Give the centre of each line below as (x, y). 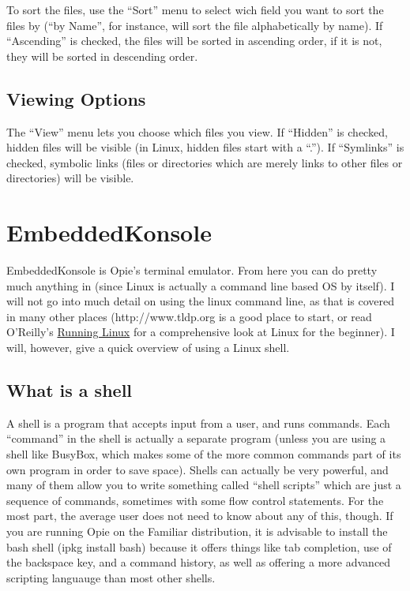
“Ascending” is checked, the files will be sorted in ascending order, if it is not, (194, 41)
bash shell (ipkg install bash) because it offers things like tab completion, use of (199, 546)
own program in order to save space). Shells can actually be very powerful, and (197, 469)
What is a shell (70, 390)
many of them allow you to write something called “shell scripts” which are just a (204, 485)
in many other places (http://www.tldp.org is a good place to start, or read (189, 316)
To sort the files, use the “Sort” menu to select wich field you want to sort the (195, 9)
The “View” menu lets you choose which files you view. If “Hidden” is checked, (197, 131)
